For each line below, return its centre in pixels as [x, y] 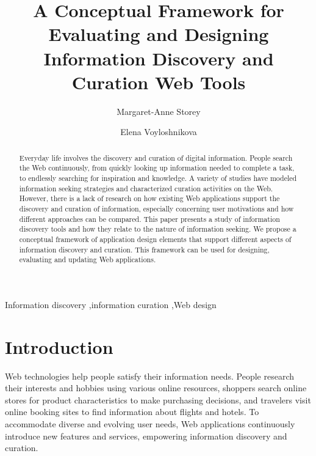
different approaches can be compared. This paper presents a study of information [149, 219]
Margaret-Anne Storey [159, 111]
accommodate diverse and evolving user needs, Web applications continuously [150, 423]
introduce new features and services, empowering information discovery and [146, 436]
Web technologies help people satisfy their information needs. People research [150, 376]
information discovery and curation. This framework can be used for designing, [144, 249]
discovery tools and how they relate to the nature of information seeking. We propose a [158, 229]
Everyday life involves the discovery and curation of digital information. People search [156, 157]
